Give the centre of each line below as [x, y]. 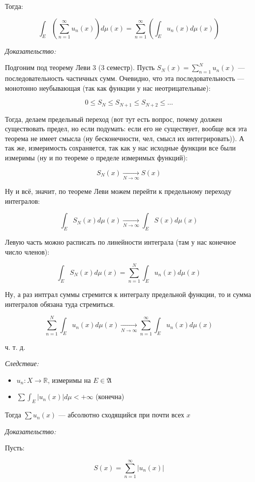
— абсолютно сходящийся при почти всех [121, 415]
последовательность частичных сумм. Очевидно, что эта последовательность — [125, 78]
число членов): [27, 251]
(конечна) [110, 396]
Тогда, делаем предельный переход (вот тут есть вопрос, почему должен [113, 119]
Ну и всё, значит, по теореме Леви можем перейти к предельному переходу [118, 191]
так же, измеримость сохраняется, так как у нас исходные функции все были [120, 148]
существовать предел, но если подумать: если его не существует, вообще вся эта [126, 129]
